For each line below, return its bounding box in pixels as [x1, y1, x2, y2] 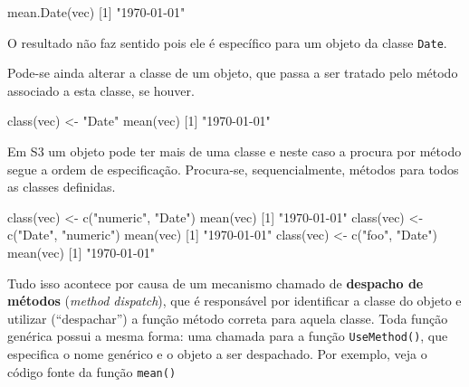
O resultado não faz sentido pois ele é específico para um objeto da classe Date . [7, 33, 447, 52]
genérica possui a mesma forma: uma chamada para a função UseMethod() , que [7, 326, 448, 345]
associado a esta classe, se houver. [7, 80, 195, 99]
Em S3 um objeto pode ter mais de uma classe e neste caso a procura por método [7, 142, 462, 161]
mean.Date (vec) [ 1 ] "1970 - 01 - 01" [7, 3, 186, 21]
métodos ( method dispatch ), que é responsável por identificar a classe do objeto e [7, 291, 462, 310]
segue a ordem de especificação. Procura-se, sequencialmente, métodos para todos [7, 159, 459, 178]
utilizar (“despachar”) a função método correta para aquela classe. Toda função [7, 308, 448, 327]
